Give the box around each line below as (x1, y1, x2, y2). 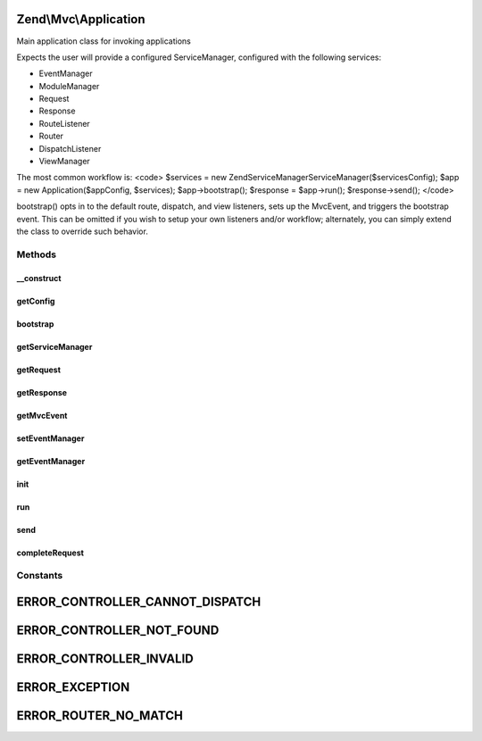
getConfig (16, 296, 55, 306)
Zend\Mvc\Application (16, 12, 146, 27)
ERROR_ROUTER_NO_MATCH (16, 708, 183, 723)
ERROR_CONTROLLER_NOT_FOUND (16, 622, 220, 637)
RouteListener (38, 118, 91, 129)
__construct (16, 272, 62, 283)
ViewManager (38, 156, 91, 167)
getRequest (16, 364, 62, 375)
